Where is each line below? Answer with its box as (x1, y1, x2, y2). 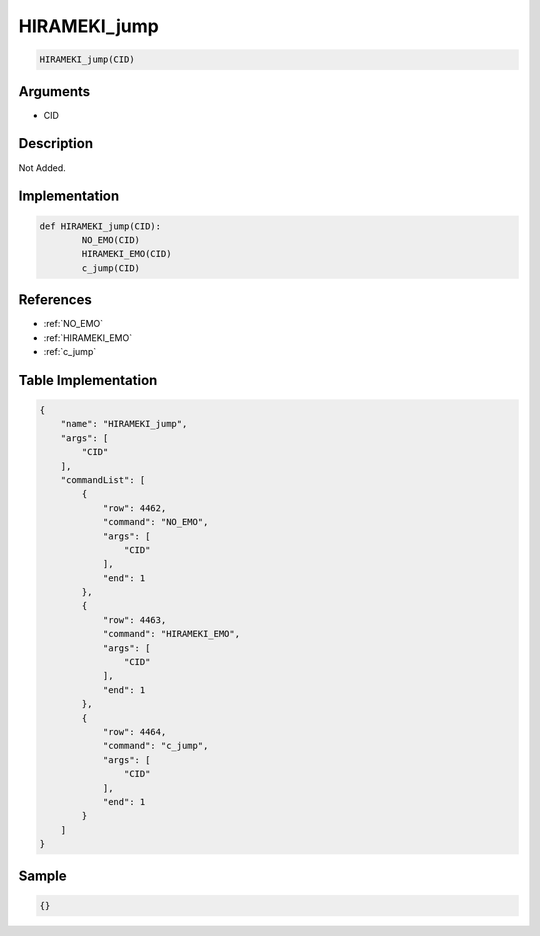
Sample (18, 867, 67, 884)
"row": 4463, (102, 614, 167, 625)
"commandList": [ (60, 474, 146, 485)
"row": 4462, (102, 502, 167, 514)
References (18, 291, 92, 309)
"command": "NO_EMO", (102, 516, 209, 528)
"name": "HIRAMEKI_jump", (60, 418, 188, 430)
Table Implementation (18, 371, 158, 389)
